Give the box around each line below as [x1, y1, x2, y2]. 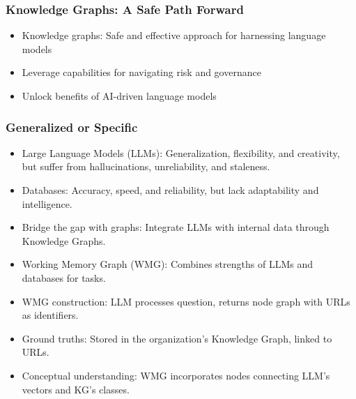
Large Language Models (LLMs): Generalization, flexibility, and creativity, [22, 145, 340, 160]
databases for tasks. [22, 270, 106, 285]
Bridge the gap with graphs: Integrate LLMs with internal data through [22, 220, 330, 234]
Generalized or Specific [6, 118, 138, 135]
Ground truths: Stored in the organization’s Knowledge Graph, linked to [22, 331, 332, 345]
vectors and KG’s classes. [22, 382, 130, 396]
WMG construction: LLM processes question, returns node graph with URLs [22, 294, 350, 308]
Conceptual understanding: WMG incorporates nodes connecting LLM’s [22, 368, 330, 382]
